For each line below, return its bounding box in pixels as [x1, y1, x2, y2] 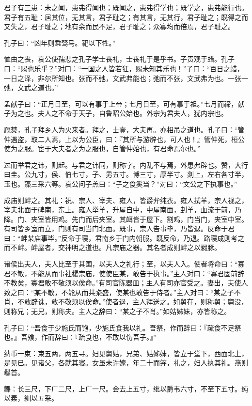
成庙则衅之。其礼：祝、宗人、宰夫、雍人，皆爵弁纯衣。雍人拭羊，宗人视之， [4, 195, 248, 205]
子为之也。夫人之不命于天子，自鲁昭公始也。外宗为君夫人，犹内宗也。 [4, 108, 228, 118]
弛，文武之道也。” [4, 82, 58, 93]
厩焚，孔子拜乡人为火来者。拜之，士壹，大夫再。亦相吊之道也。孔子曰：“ [4, 124, 238, 134]
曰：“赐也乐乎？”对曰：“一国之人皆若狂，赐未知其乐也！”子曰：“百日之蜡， [4, 63, 244, 73]
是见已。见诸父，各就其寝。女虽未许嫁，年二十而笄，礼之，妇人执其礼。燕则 [4, 358, 248, 368]
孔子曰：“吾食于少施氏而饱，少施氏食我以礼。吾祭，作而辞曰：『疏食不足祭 [4, 322, 241, 332]
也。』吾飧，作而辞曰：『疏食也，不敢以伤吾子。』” [4, 332, 157, 342]
